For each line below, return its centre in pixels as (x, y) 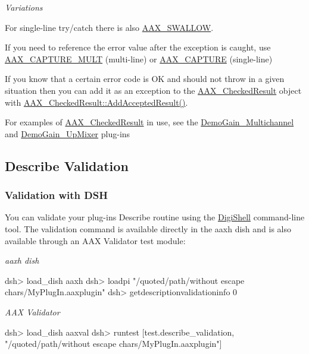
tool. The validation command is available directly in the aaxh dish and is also (148, 228)
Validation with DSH (56, 195)
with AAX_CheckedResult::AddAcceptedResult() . (96, 102)
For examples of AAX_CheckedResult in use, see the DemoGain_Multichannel (149, 122)
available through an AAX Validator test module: (95, 240)
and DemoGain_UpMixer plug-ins (68, 133)
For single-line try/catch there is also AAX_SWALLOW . (109, 27)
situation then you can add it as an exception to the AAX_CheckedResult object (153, 90)
